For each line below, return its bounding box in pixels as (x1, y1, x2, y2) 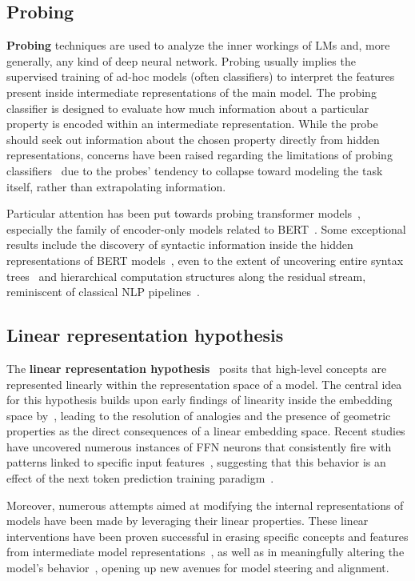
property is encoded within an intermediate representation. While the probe (6, 115, 378, 132)
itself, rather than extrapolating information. (6, 178, 226, 194)
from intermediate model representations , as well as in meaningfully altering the (6, 543, 405, 560)
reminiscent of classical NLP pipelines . (6, 283, 200, 300)
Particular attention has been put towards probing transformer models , (6, 205, 361, 222)
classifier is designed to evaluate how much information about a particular (6, 99, 369, 116)
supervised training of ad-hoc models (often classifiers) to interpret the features (6, 68, 395, 85)
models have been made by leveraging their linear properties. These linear (6, 512, 369, 529)
